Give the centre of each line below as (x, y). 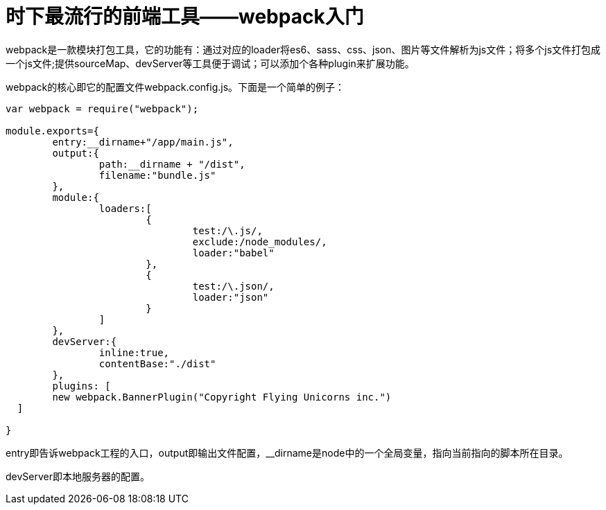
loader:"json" (231, 297)
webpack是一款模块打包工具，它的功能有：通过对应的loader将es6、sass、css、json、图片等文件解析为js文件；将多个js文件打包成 (303, 49)
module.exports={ (52, 131)
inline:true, (134, 352)
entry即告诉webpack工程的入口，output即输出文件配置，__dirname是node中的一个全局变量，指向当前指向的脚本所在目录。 (287, 452)
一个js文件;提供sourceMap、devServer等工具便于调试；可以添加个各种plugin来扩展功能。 (210, 63)
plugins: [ (81, 386)
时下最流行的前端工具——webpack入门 (185, 17)
